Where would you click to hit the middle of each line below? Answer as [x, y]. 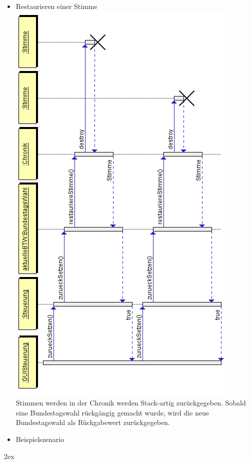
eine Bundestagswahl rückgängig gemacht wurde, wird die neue [112, 412]
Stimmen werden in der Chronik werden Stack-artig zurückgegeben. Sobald [131, 403]
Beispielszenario [40, 439]
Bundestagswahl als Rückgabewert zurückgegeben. [93, 422]
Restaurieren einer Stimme [56, 6]
